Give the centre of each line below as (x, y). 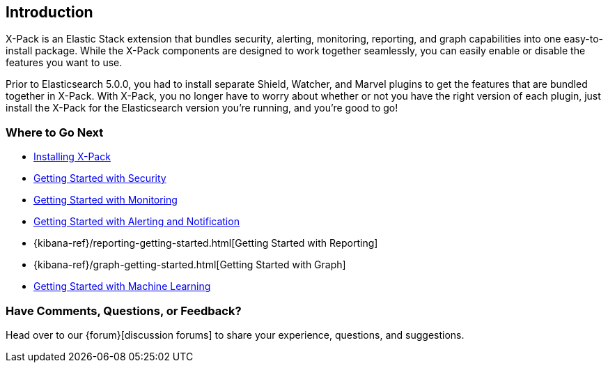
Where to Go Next (55, 132)
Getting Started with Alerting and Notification (137, 222)
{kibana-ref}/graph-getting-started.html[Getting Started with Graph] (190, 265)
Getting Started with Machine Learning (122, 286)
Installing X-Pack (72, 157)
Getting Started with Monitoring (106, 200)
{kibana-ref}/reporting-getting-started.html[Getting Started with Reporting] (206, 243)
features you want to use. (64, 63)
